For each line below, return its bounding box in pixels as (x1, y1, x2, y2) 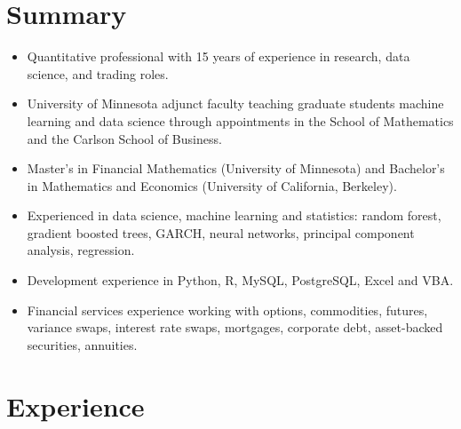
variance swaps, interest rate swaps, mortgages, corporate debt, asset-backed (27, 318, 443, 337)
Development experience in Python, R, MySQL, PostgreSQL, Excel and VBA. (27, 271, 454, 290)
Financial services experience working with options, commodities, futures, (27, 300, 428, 319)
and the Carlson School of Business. (27, 129, 222, 147)
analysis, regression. (27, 241, 135, 259)
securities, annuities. (27, 335, 138, 354)
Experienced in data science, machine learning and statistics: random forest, (27, 206, 441, 225)
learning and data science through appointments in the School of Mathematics (27, 111, 454, 130)
